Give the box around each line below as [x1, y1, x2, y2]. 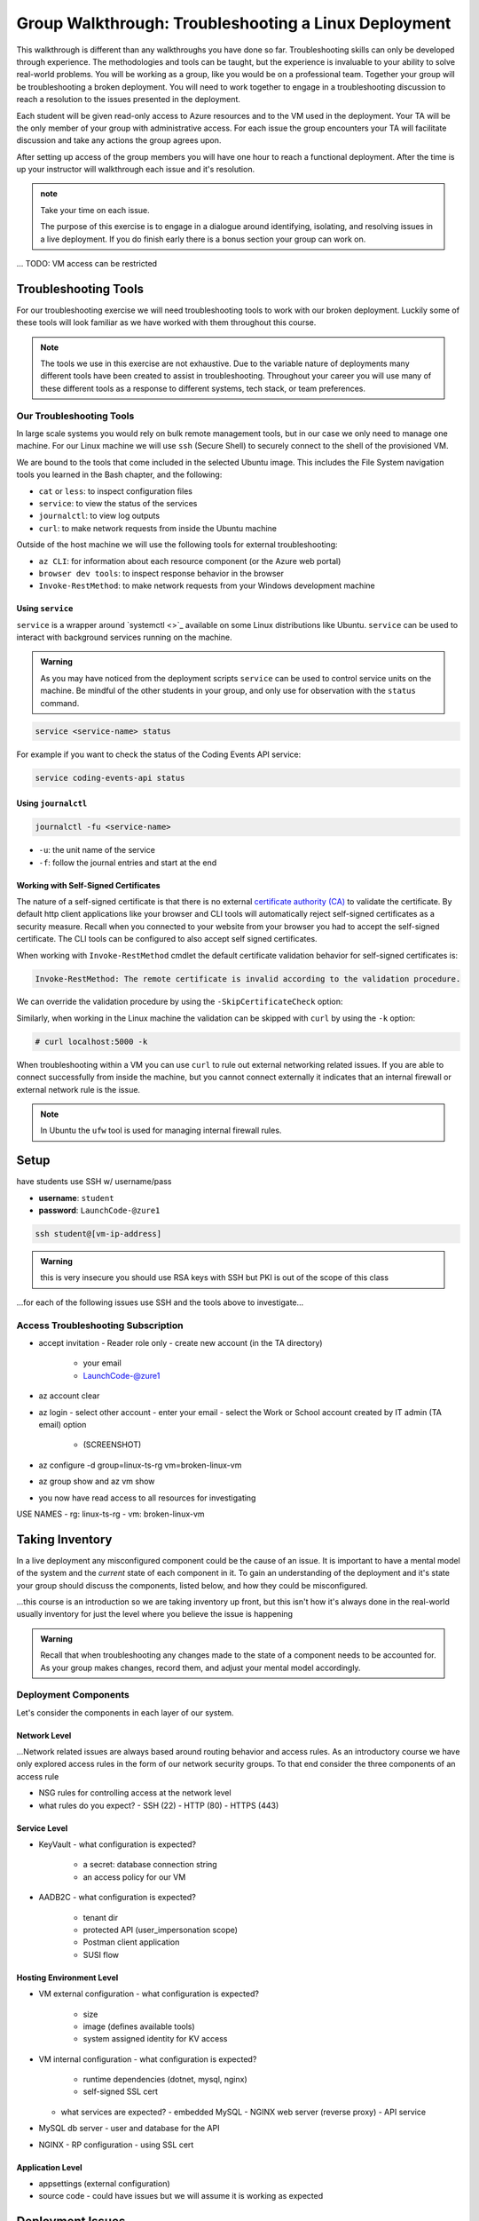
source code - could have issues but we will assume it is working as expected [38, 2191, 324, 2201]
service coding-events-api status [35, 773, 185, 783]
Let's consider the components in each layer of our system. [16, 1707, 234, 1718]
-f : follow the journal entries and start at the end [38, 857, 217, 868]
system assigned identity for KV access [82, 2034, 228, 2044]
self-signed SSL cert [82, 2086, 159, 2097]
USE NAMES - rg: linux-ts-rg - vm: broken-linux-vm [16, 1509, 205, 1519]
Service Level [16, 1822, 68, 1834]
